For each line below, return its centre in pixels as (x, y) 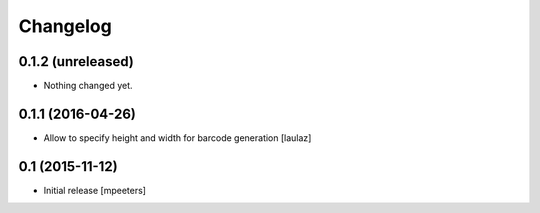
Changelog (65, 26)
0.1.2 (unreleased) (76, 61)
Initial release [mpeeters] (95, 190)
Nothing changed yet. (88, 86)
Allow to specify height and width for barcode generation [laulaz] (177, 137)
